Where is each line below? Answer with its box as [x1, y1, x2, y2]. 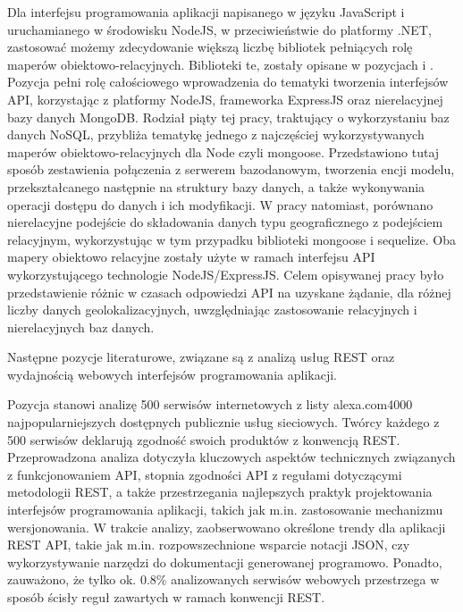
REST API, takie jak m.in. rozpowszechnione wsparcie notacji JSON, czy [7, 535, 410, 554]
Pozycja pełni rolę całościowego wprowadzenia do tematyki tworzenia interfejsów [7, 72, 449, 91]
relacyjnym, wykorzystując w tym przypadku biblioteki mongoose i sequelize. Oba [7, 230, 457, 248]
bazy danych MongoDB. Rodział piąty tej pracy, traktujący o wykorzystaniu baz [7, 107, 450, 126]
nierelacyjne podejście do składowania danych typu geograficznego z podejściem [7, 213, 443, 231]
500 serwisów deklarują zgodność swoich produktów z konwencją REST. [7, 430, 400, 449]
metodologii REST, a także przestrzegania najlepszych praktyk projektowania [7, 482, 433, 501]
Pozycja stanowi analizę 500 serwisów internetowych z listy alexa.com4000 [7, 395, 413, 414]
